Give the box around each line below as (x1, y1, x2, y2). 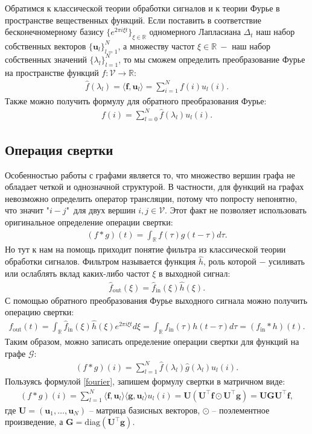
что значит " (5, 204, 49, 216)
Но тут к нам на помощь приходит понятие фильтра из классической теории (5, 243, 286, 256)
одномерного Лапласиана (149, 25, 241, 38)
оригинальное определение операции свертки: (5, 216, 173, 228)
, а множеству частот (118, 39, 195, 52)
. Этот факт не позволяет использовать (165, 204, 307, 216)
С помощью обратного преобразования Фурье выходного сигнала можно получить (5, 294, 308, 306)
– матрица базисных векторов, (89, 403, 200, 416)
